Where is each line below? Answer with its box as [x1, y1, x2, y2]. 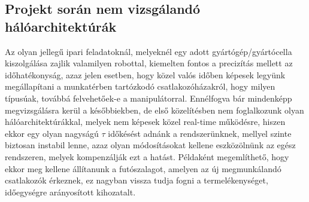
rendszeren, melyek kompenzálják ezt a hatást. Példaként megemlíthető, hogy [5, 150, 289, 163]
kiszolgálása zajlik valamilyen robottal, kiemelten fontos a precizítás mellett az [5, 57, 293, 69]
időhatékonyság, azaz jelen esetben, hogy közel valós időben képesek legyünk [5, 68, 286, 81]
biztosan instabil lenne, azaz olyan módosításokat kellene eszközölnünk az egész [5, 139, 296, 151]
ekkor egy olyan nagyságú [5, 127, 99, 139]
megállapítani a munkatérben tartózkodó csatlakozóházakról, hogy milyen [5, 80, 275, 93]
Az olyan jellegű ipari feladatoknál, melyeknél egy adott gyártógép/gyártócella [5, 45, 292, 57]
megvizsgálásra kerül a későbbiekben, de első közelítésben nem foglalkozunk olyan [5, 103, 304, 116]
